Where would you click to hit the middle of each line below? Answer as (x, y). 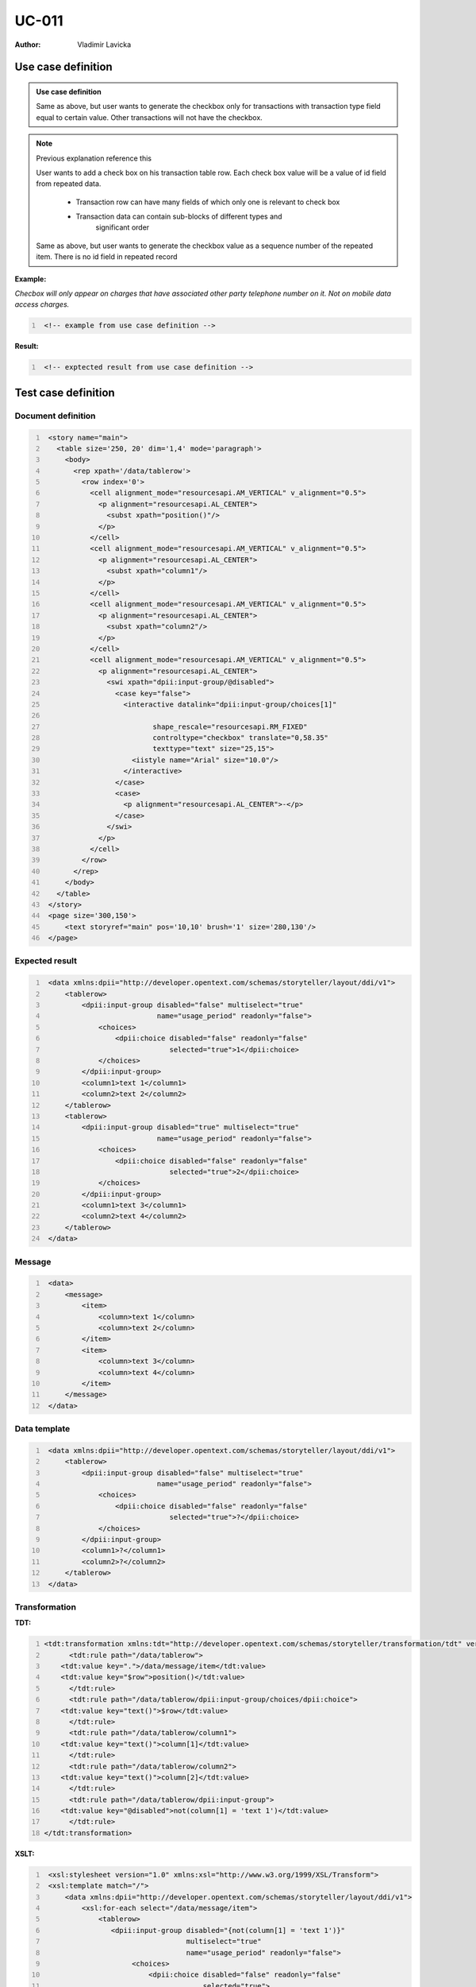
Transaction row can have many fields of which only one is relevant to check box (208, 202)
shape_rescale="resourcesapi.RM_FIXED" (230, 726)
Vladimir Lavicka (104, 45)
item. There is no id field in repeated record (107, 257)
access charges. (42, 304)
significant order (123, 227)
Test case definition (65, 392)
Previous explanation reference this (94, 158)
